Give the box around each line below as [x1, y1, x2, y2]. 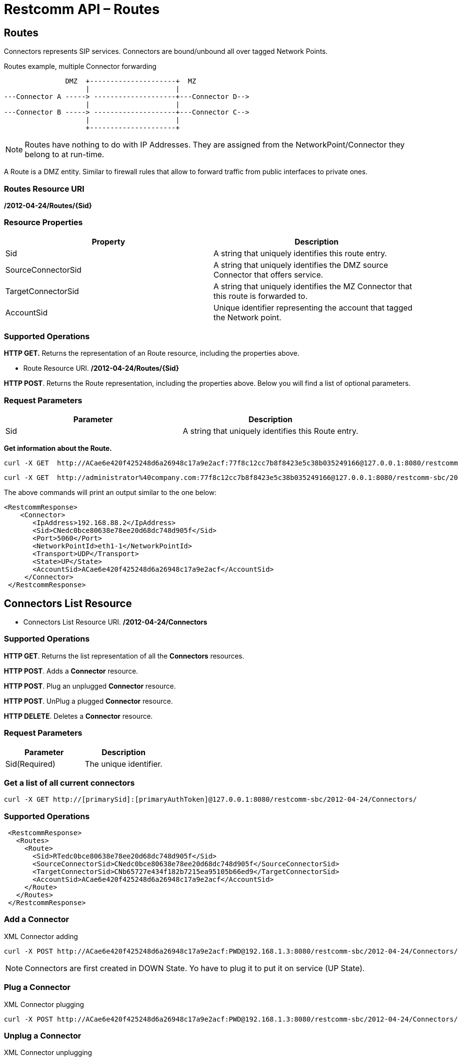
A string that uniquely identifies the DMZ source [213, 260, 388, 270]
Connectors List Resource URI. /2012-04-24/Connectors [23, 618, 208, 627]
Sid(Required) [5, 759, 56, 769]
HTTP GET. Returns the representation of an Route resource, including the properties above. [4, 349, 299, 358]
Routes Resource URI [4, 183, 84, 194]
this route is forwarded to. [213, 291, 308, 301]
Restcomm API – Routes [4, 1, 160, 17]
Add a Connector [4, 914, 69, 925]
